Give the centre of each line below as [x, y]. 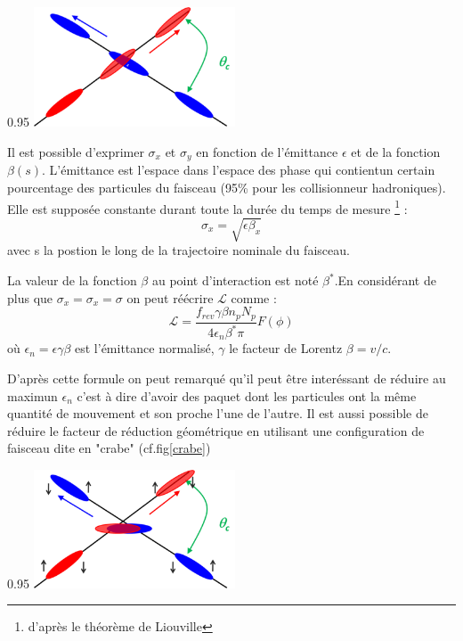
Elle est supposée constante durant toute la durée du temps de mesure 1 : [207, 207]
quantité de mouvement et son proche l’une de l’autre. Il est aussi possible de [218, 413]
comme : [254, 297]
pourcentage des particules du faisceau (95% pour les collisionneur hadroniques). [227, 188]
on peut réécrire [170, 297]
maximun [32, 395]
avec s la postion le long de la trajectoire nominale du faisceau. [179, 250]
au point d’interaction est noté [235, 280]
